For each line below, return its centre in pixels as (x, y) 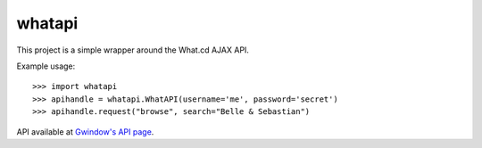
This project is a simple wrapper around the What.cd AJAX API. (133, 50)
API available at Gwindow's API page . (85, 132)
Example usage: (46, 66)
